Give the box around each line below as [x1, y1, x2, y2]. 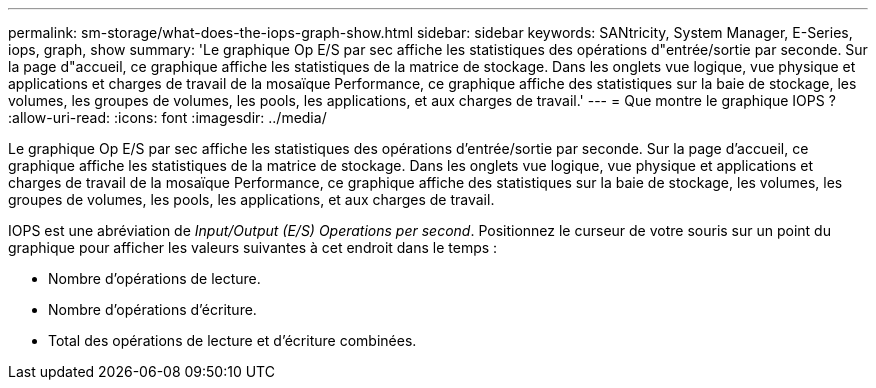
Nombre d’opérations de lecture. [48, 270, 261, 287]
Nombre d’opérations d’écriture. [48, 301, 257, 318]
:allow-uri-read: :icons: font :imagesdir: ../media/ [8, 109, 327, 126]
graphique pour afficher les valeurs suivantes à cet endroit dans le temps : [8, 239, 498, 256]
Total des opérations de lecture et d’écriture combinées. [48, 332, 417, 349]
